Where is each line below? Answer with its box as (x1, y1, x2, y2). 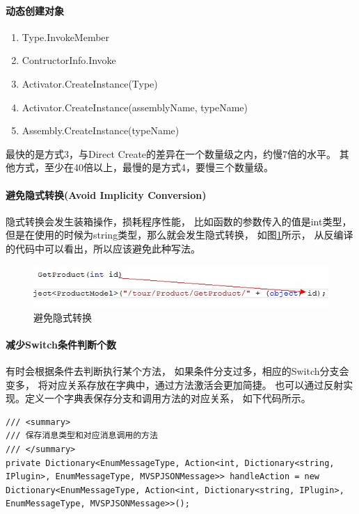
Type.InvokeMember (22, 29, 110, 44)
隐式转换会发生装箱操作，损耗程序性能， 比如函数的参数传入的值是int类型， (6, 214, 352, 228)
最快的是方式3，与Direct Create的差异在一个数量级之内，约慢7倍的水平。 (6, 146, 337, 161)
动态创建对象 (6, 3, 64, 17)
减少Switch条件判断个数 (6, 337, 116, 351)
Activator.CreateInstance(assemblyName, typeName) (22, 99, 248, 114)
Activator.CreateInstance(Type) (22, 76, 158, 90)
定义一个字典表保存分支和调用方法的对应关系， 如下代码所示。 (24, 391, 311, 405)
